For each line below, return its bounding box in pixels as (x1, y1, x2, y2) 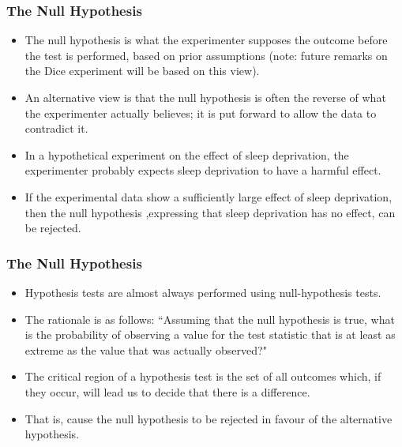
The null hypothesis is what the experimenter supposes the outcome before (24, 32, 388, 48)
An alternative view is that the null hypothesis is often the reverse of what (24, 89, 386, 105)
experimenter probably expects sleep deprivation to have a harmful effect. (24, 162, 381, 178)
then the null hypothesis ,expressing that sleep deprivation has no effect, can (24, 204, 396, 220)
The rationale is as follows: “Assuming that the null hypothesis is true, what (24, 310, 395, 327)
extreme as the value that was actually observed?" (24, 341, 267, 358)
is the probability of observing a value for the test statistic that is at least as (24, 326, 396, 343)
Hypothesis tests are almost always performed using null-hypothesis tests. (24, 284, 381, 300)
